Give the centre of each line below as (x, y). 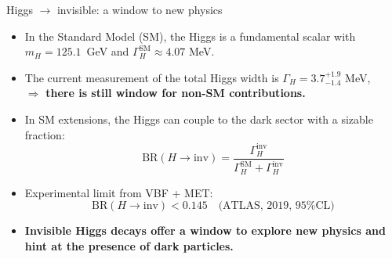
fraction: (45, 134)
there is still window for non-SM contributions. (176, 93)
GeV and (108, 51)
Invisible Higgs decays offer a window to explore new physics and (205, 230)
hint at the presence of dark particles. (129, 245)
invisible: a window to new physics (140, 9)
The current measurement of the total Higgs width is (152, 77)
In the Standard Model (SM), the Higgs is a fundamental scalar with (190, 36)
